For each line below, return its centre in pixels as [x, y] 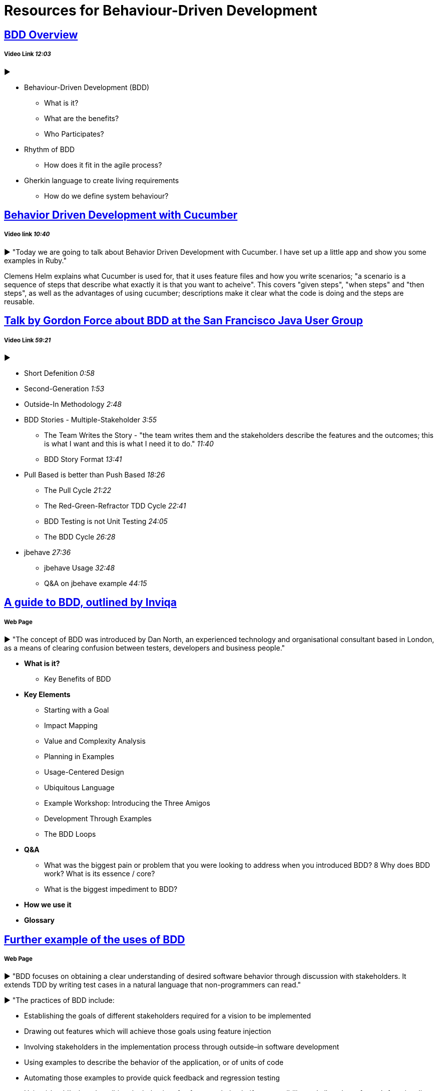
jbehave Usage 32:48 [80, 568]
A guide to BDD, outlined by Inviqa [91, 603]
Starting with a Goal [77, 710]
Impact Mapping [71, 726]
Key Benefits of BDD [78, 679]
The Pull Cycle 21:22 [78, 490]
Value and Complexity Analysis [95, 741]
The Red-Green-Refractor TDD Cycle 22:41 [115, 505]
